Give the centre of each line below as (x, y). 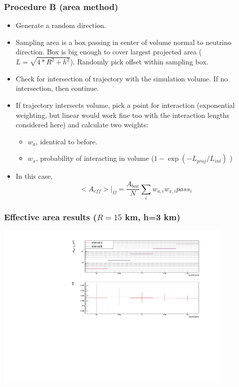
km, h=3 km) (153, 216)
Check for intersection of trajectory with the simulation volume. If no (122, 78)
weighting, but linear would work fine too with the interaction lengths (122, 115)
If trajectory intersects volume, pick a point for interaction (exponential (125, 105)
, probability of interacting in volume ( (95, 158)
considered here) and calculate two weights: (82, 125)
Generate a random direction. (61, 25)
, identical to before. (66, 141)
